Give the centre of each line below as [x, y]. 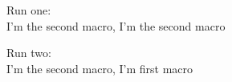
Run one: [29, 10]
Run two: [29, 53]
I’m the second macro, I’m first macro [100, 68]
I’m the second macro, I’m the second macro [116, 25]
